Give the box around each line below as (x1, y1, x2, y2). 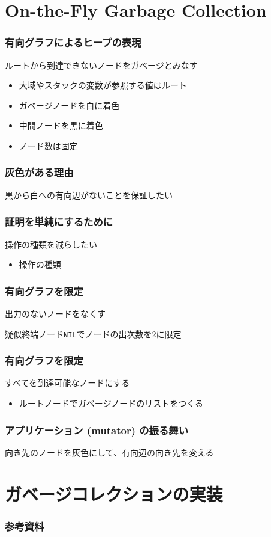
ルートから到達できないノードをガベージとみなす (5, 58, 198, 71)
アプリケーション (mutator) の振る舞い (5, 422, 189, 437)
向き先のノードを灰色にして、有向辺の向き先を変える (5, 446, 214, 458)
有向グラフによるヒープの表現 (5, 35, 141, 50)
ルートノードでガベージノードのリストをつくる (19, 397, 203, 410)
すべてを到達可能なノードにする (5, 376, 130, 389)
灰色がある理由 (5, 165, 74, 180)
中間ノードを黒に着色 (19, 119, 103, 132)
